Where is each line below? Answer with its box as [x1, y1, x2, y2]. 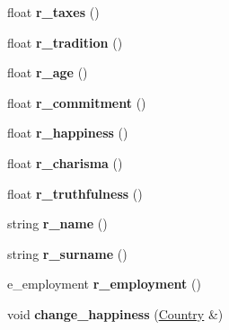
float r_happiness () [7, 123, 128, 142]
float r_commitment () [7, 93, 146, 111]
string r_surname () [7, 244, 128, 263]
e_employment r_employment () [7, 274, 201, 293]
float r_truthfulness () [7, 183, 143, 202]
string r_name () [7, 214, 108, 233]
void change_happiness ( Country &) [7, 304, 224, 323]
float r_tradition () [7, 32, 123, 51]
